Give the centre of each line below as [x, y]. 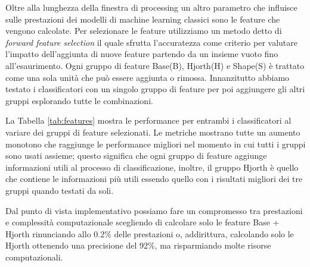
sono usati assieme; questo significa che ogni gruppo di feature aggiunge [136, 156]
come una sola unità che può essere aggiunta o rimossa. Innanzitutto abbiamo [148, 77]
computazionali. [34, 257]
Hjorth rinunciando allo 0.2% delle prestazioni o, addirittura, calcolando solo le [150, 233]
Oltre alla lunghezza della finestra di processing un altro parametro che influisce [151, 7]
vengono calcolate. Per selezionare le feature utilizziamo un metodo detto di [144, 31]
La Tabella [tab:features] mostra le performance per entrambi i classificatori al [148, 120]
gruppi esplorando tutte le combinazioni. [79, 100]
